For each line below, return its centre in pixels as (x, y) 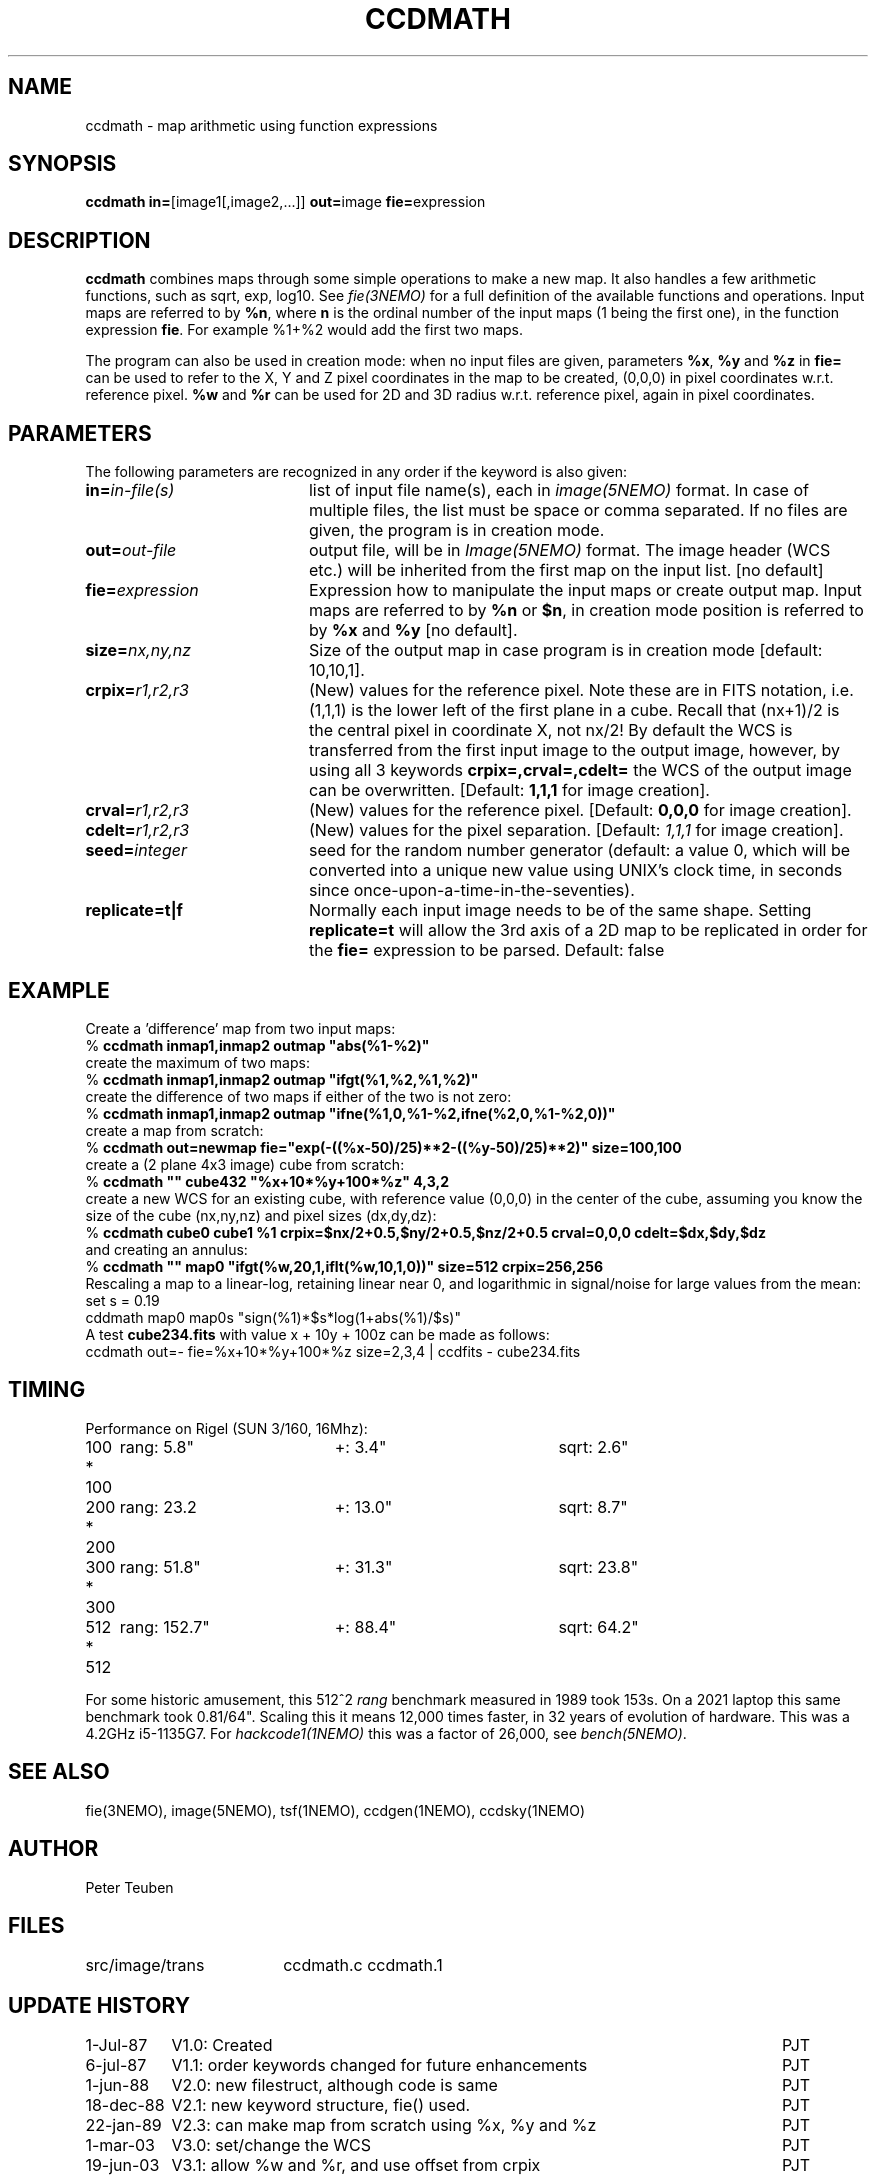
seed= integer (136, 850)
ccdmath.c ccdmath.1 (363, 1965)
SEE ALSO (59, 1772)
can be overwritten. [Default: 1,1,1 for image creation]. (509, 790)
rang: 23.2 (158, 1506)
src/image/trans (145, 1965)
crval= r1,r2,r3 (137, 810)
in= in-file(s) (130, 490)
